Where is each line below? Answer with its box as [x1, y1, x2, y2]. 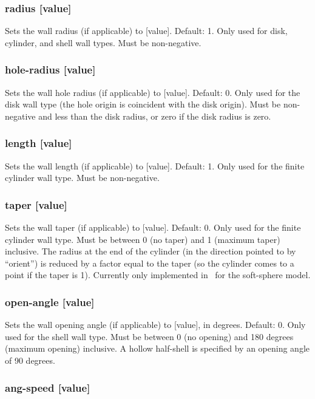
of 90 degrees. [5, 354, 55, 366]
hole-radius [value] [5, 62, 96, 77]
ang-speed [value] [5, 380, 90, 395]
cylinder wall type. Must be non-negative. [5, 171, 160, 184]
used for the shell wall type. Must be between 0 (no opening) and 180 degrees [5, 330, 294, 343]
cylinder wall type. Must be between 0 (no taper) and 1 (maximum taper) [5, 233, 280, 245]
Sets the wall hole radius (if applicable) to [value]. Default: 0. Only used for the [5, 86, 300, 98]
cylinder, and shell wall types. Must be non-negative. [5, 36, 202, 49]
